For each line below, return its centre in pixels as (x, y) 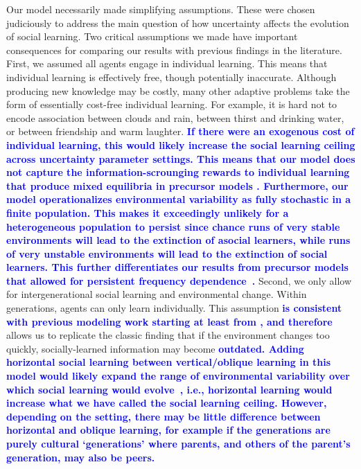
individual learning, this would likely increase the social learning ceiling (181, 144)
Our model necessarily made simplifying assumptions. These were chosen (161, 9)
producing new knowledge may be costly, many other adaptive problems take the (178, 90)
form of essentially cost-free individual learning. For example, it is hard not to (172, 104)
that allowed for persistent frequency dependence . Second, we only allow (179, 280)
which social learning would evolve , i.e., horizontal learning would (169, 389)
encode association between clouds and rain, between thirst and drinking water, (175, 117)
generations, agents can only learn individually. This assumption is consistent (174, 308)
